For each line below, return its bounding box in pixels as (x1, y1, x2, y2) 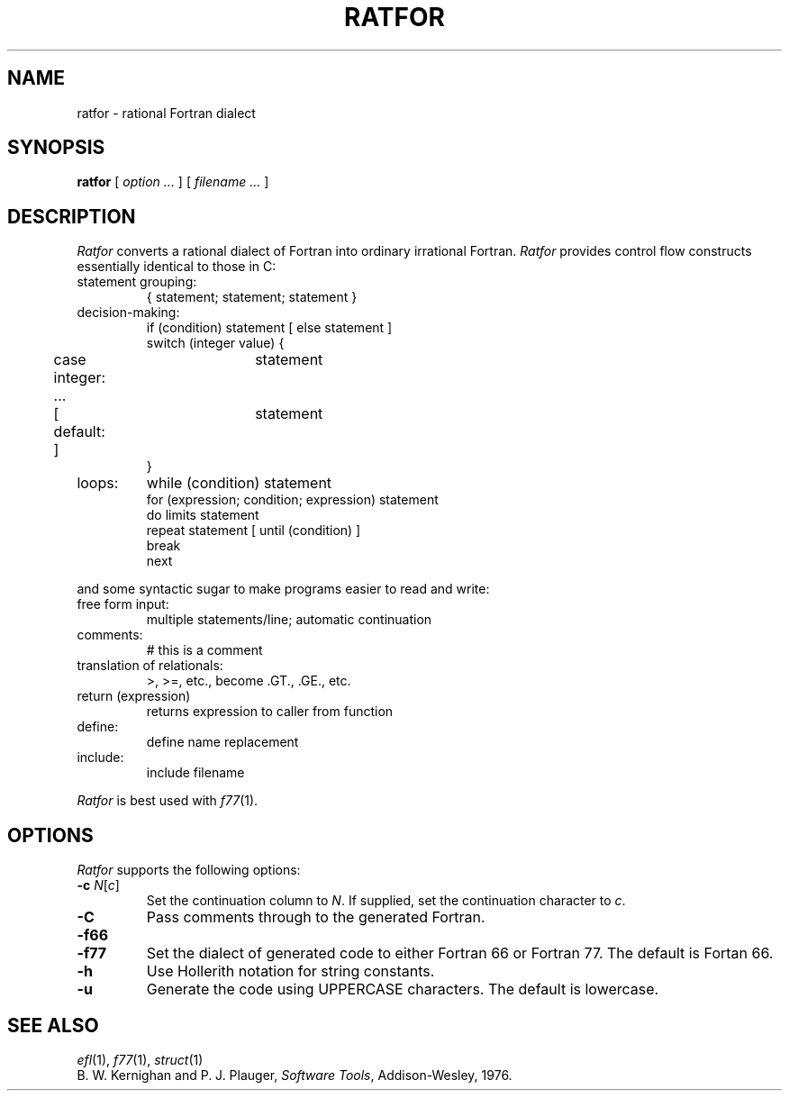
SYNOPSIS (7, 136, 105, 159)
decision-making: (77, 304, 180, 321)
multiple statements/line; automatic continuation (146, 612, 432, 628)
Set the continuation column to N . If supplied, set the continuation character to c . (146, 893, 626, 909)
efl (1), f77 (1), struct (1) (77, 1051, 204, 1067)
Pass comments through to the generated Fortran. (146, 908, 485, 927)
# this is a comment (146, 642, 263, 658)
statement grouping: (77, 274, 197, 290)
